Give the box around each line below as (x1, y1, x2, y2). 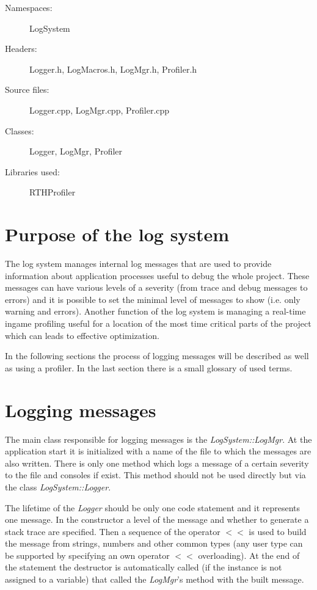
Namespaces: (5, 1, 53, 13)
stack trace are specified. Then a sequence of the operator (5, 525, 220, 537)
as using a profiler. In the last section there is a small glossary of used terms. (5, 361, 293, 374)
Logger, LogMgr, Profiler (29, 145, 123, 158)
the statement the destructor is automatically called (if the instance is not (5, 561, 282, 574)
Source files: (5, 83, 49, 96)
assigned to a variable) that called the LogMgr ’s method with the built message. (5, 573, 304, 586)
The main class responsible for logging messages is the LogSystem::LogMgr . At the (5, 432, 312, 445)
